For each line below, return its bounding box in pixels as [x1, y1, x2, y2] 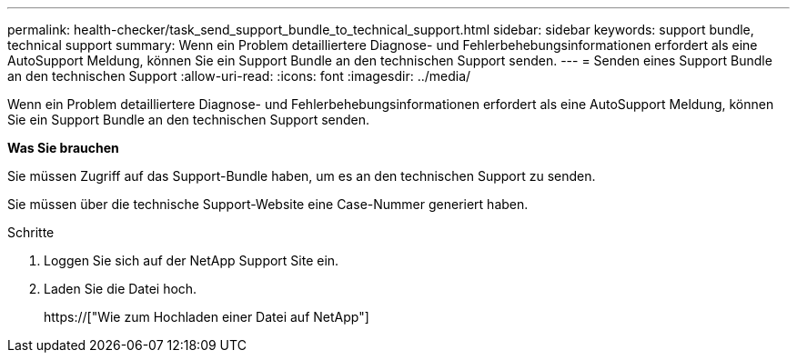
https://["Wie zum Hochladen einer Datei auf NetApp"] [44, 309, 369, 325]
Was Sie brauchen [7, 140, 119, 155]
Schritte [7, 225, 55, 240]
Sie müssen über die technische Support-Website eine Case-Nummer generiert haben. [7, 196, 529, 212]
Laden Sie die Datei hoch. [44, 281, 197, 296]
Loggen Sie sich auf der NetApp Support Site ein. [44, 253, 339, 268]
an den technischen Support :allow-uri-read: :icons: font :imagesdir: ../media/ [7, 68, 471, 84]
